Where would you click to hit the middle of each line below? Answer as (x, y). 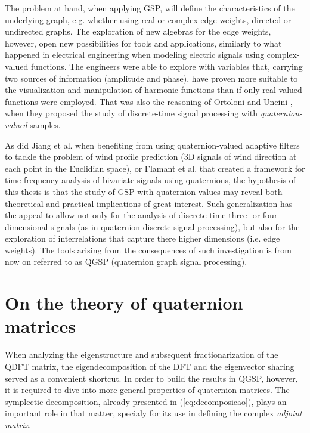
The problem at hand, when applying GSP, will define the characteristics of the (150, 8)
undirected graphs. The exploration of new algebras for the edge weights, (138, 31)
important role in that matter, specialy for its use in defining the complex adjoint (154, 413)
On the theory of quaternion (124, 303)
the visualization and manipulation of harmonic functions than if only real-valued (154, 90)
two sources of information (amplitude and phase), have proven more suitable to (151, 78)
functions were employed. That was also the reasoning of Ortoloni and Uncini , (149, 101)
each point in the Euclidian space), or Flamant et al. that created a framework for (155, 168)
